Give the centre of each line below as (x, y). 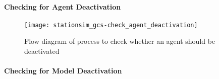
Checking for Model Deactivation (63, 71)
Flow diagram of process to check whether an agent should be (120, 41)
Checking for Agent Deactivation (63, 6)
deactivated (42, 51)
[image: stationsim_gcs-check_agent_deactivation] (111, 25)
